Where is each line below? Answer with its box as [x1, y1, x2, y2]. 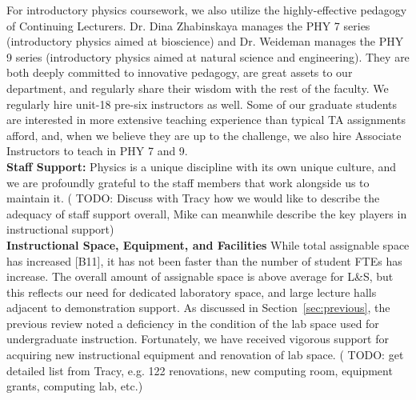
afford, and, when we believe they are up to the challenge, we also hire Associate [6, 126, 402, 143]
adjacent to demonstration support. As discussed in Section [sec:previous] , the [6, 299, 390, 316]
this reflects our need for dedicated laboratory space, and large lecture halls [6, 283, 377, 300]
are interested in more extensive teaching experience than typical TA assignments [6, 111, 406, 128]
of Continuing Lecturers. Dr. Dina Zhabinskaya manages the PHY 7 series [6, 17, 370, 34]
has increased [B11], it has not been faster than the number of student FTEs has [6, 252, 402, 269]
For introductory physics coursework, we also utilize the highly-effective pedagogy [6, 2, 407, 18]
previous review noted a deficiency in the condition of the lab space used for [6, 314, 379, 331]
